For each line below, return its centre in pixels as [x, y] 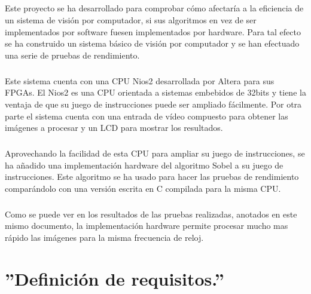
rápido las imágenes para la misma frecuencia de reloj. [104, 237]
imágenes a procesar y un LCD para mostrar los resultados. [114, 128]
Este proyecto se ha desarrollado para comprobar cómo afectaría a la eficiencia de [154, 8]
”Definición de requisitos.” [115, 278]
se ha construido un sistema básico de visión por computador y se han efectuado [152, 43]
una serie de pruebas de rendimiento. [72, 55]
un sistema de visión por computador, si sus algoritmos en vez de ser [131, 19]
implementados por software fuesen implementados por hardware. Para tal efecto [153, 31]
